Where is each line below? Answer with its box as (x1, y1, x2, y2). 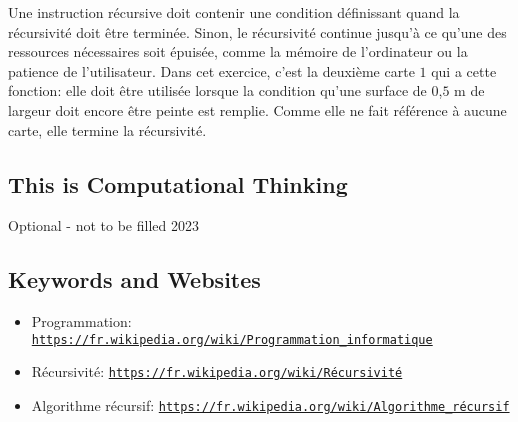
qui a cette (431, 60, 497, 81)
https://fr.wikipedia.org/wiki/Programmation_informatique (31, 332, 433, 347)
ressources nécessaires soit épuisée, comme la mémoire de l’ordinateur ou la (8, 41, 468, 62)
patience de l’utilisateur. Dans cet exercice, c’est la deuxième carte (8, 60, 415, 81)
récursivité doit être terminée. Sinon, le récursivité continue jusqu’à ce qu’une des (8, 21, 507, 42)
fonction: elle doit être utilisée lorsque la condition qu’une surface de (8, 80, 427, 101)
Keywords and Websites (8, 264, 261, 295)
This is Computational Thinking (8, 168, 348, 199)
